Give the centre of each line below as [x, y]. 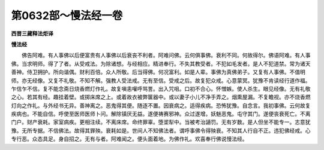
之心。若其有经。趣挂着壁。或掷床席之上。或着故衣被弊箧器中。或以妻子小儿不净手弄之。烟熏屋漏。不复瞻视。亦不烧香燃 [161, 97]
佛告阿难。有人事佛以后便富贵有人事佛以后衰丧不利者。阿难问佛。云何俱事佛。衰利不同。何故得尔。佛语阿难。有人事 [166, 55]
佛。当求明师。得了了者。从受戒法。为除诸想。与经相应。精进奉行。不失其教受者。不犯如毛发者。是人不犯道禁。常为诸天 [161, 63]
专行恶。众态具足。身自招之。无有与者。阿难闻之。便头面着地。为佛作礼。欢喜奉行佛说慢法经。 [129, 139]
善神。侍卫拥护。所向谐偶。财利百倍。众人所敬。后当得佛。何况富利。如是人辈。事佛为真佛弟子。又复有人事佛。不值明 [158, 72]
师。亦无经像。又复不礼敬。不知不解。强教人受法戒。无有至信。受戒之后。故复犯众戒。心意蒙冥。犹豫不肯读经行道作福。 [161, 80]
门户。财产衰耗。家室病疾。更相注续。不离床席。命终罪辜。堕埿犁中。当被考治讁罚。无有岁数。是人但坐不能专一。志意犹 [161, 122]
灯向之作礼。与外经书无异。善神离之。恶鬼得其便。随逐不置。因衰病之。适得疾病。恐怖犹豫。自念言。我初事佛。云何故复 [161, 105]
